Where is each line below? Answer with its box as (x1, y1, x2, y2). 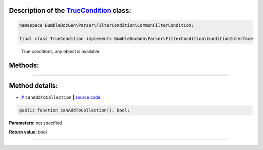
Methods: (9, 61, 39, 70)
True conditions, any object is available (21, 49, 100, 55)
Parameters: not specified (9, 120, 62, 126)
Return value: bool (9, 129, 47, 135)
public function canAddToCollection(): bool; (19, 108, 130, 113)
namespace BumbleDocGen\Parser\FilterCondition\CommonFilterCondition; (19, 22, 194, 28)
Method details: (9, 82, 58, 90)
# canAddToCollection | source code (21, 94, 101, 100)
